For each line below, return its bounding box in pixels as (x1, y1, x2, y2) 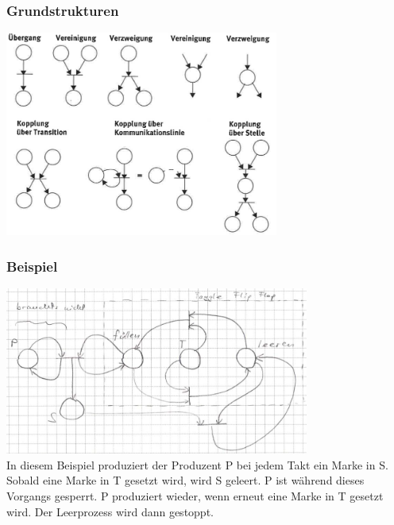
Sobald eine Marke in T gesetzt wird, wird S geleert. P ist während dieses (6, 472, 365, 488)
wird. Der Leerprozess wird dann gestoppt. (6, 503, 214, 519)
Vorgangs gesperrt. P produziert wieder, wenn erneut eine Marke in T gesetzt (6, 488, 384, 504)
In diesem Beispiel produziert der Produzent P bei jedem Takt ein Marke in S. (6, 456, 388, 473)
